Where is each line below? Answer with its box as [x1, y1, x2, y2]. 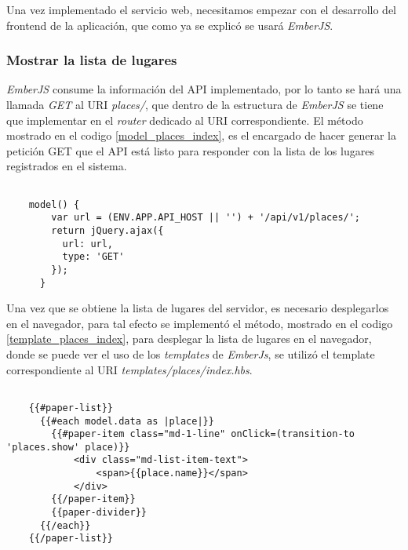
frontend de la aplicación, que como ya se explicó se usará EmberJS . [6, 16, 333, 33]
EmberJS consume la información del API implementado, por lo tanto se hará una [6, 81, 402, 97]
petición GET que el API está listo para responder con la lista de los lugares [6, 142, 374, 158]
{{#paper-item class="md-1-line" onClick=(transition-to [51, 428, 355, 440]
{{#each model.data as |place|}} [39, 415, 214, 427]
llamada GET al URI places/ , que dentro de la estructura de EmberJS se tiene [6, 97, 384, 112]
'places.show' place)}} [6, 441, 130, 453]
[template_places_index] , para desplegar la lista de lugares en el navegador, [6, 330, 372, 347]
